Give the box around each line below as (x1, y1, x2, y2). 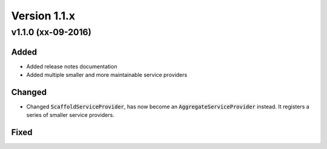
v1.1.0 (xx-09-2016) (11, 27, 92, 38)
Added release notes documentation (26, 62, 117, 70)
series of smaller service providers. (26, 111, 114, 119)
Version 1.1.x (11, 9, 76, 22)
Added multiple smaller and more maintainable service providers (26, 71, 188, 79)
